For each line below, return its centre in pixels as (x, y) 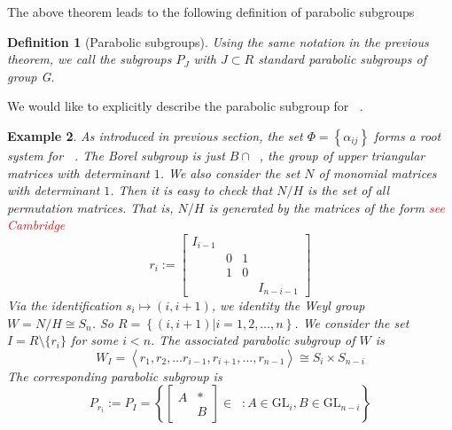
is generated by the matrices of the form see (327, 207)
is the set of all (349, 190)
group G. (31, 76)
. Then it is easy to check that (191, 190)
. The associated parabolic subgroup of (253, 340)
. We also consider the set (230, 172)
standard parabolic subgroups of (342, 59)
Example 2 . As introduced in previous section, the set (155, 135)
